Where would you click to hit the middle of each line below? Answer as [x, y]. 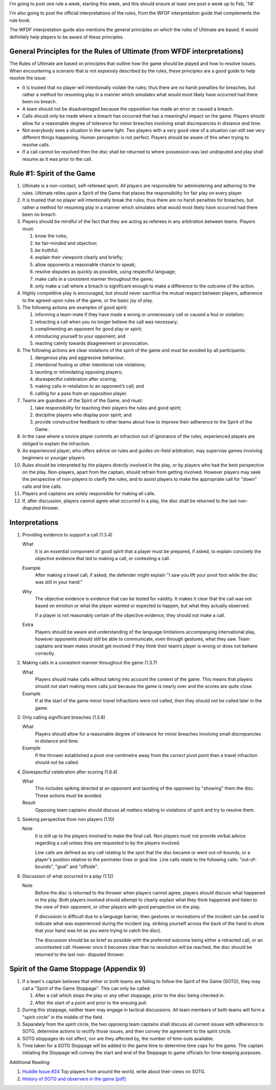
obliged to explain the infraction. [56, 443]
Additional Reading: [30, 1062]
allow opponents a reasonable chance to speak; [85, 264]
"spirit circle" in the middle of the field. [63, 1017]
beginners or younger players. [54, 458]
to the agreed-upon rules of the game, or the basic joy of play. [88, 300]
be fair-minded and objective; [66, 243]
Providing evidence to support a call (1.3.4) [67, 535]
